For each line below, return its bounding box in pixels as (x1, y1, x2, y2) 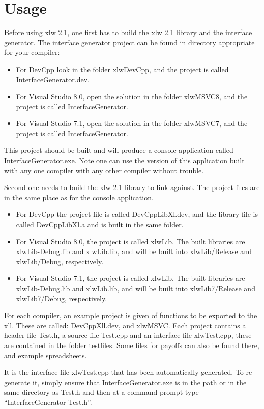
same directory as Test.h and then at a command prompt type (4, 387, 199, 397)
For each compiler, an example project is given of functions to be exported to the (4, 310, 257, 321)
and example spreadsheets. (4, 350, 87, 360)
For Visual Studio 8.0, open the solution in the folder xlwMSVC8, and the (16, 91, 248, 102)
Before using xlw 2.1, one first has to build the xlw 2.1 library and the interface (4, 27, 252, 38)
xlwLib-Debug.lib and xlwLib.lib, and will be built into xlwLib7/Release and (16, 283, 255, 293)
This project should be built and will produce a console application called (4, 145, 233, 155)
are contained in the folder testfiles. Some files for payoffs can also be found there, (4, 339, 259, 350)
